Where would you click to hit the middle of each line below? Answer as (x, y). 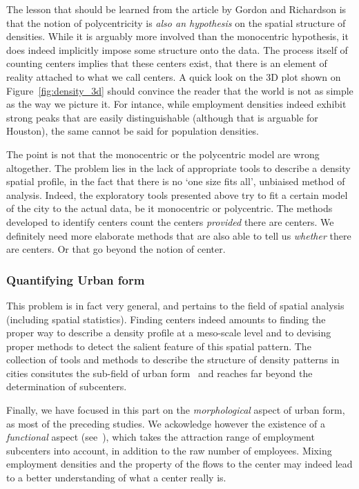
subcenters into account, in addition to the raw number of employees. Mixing (169, 450)
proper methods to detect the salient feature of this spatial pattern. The (159, 346)
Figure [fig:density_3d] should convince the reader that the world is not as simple (180, 90)
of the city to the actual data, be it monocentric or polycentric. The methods (169, 208)
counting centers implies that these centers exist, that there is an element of (167, 63)
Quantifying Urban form (76, 279)
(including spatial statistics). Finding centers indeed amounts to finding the (166, 319)
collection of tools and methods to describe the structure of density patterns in (173, 359)
